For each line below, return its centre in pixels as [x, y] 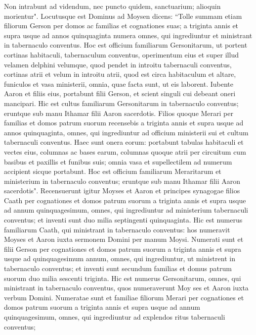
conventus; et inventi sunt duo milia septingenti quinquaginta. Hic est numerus [123, 220]
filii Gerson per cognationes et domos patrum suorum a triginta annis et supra [123, 249]
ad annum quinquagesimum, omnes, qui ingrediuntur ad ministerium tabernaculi [126, 210]
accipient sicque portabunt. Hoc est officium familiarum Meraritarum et [113, 171]
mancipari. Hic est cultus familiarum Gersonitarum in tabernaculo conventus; [121, 103]
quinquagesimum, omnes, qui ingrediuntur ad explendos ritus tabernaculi [115, 317]
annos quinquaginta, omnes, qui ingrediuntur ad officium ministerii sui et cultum [126, 132]
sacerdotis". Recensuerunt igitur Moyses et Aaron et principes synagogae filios [122, 191]
